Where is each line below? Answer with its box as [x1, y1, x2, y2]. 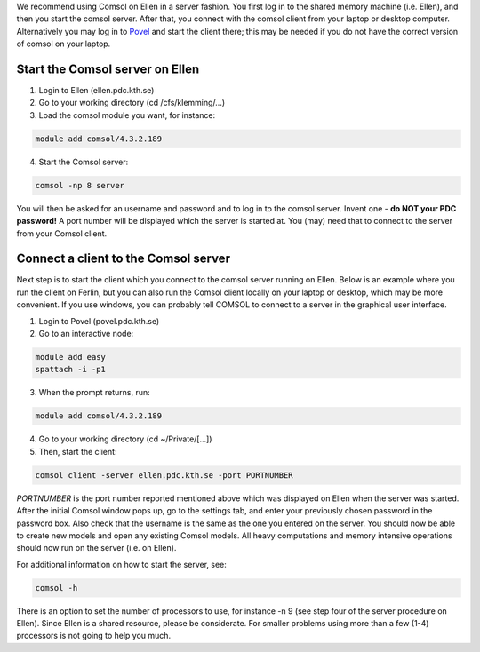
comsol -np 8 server [35, 180, 124, 190]
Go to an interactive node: [38, 329, 134, 339]
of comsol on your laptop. [16, 38, 111, 49]
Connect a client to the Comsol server [16, 251, 231, 266]
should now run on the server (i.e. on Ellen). [16, 543, 177, 553]
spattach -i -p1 [35, 364, 107, 375]
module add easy [35, 352, 107, 362]
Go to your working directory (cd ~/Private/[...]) [38, 433, 212, 444]
